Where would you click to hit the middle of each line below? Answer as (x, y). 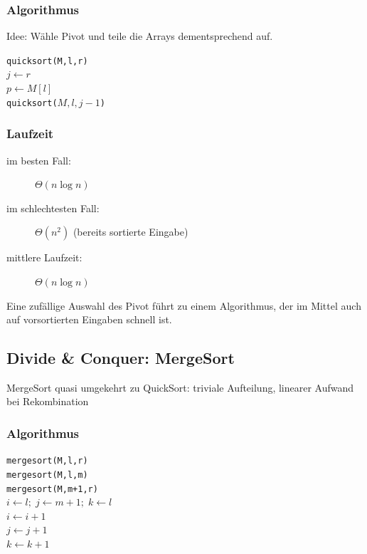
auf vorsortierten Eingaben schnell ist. (89, 319)
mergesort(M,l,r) (47, 461)
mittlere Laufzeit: (44, 257)
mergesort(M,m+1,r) (52, 489)
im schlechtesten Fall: (53, 208)
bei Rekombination (48, 401)
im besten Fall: (39, 160)
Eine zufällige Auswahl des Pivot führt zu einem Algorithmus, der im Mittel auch (184, 305)
